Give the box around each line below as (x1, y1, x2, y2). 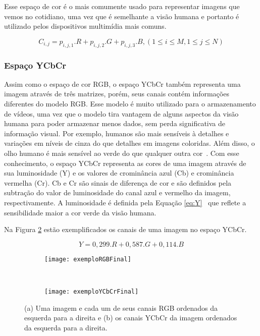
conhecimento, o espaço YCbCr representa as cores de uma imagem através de (4, 157, 246, 168)
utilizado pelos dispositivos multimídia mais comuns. (4, 21, 167, 31)
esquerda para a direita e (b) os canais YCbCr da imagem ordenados (24, 312, 237, 323)
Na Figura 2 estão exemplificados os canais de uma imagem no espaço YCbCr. (4, 224, 247, 235)
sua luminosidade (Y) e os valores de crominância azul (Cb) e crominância (4, 167, 234, 178)
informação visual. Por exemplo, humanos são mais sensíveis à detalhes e (4, 128, 229, 138)
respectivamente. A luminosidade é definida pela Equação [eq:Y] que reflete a (4, 197, 246, 207)
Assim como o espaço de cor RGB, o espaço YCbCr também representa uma (4, 78, 241, 89)
